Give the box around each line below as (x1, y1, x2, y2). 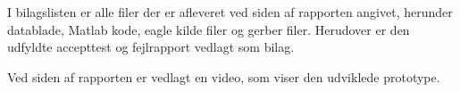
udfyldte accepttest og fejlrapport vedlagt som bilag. (7, 38, 295, 56)
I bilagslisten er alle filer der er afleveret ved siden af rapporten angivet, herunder (7, 3, 453, 21)
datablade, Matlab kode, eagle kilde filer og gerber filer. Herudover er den (7, 20, 410, 38)
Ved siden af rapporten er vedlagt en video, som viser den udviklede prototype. (7, 67, 440, 86)
